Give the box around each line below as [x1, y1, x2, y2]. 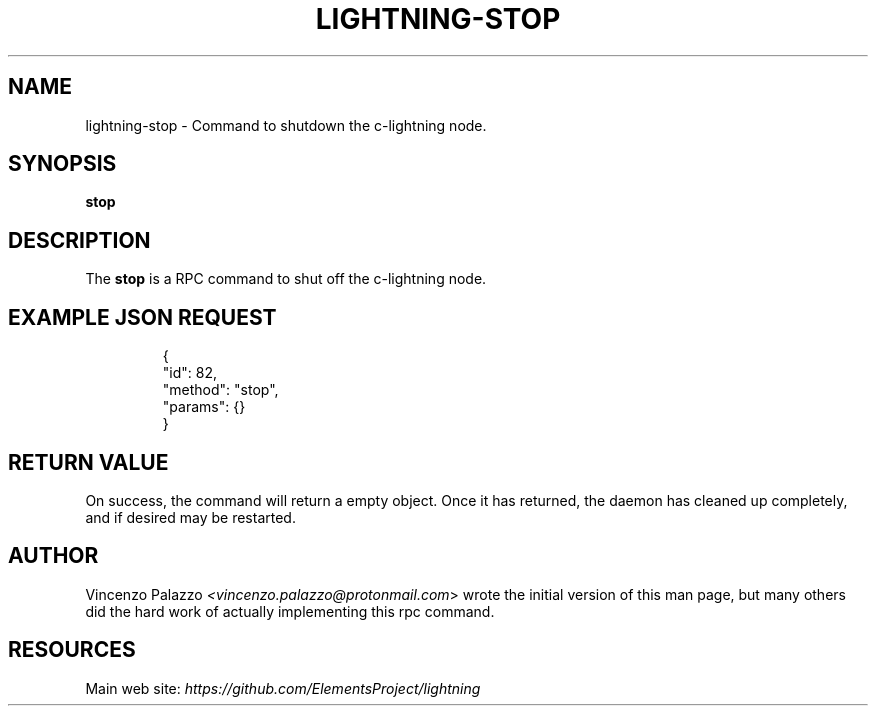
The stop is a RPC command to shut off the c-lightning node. [85, 270, 487, 288]
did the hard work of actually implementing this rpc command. [85, 602, 495, 620]
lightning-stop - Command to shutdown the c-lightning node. [85, 116, 487, 134]
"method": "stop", [162, 381, 279, 399]
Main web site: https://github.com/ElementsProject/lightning [85, 679, 481, 697]
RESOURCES [8, 637, 136, 663]
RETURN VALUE [8, 449, 169, 475]
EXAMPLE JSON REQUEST [8, 304, 277, 330]
